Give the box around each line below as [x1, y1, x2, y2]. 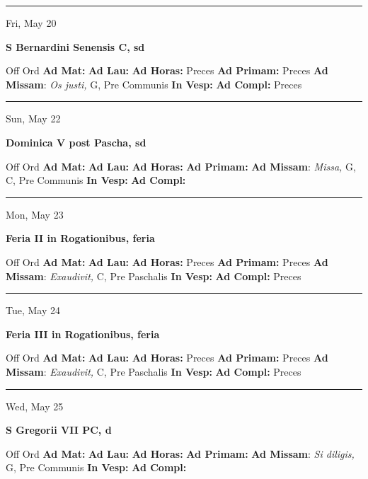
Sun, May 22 [6, 111, 61, 126]
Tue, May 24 [6, 303, 60, 318]
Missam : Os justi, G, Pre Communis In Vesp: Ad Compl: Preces [6, 76, 302, 91]
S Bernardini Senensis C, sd [6, 39, 145, 54]
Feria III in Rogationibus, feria [6, 326, 160, 341]
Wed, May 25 [6, 398, 64, 413]
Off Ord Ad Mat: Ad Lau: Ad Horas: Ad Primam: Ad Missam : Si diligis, [6, 446, 355, 461]
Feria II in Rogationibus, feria [6, 231, 155, 246]
